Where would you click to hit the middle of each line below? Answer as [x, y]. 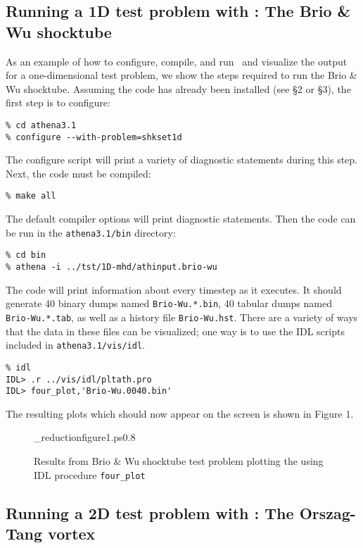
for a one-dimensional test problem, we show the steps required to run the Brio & [181, 75]
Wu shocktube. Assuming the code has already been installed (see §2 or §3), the [178, 88]
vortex [72, 534]
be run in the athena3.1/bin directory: [91, 232]
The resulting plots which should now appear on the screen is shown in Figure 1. [180, 413]
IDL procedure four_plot [90, 474]
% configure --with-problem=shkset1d [94, 137]
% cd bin [26, 255]
